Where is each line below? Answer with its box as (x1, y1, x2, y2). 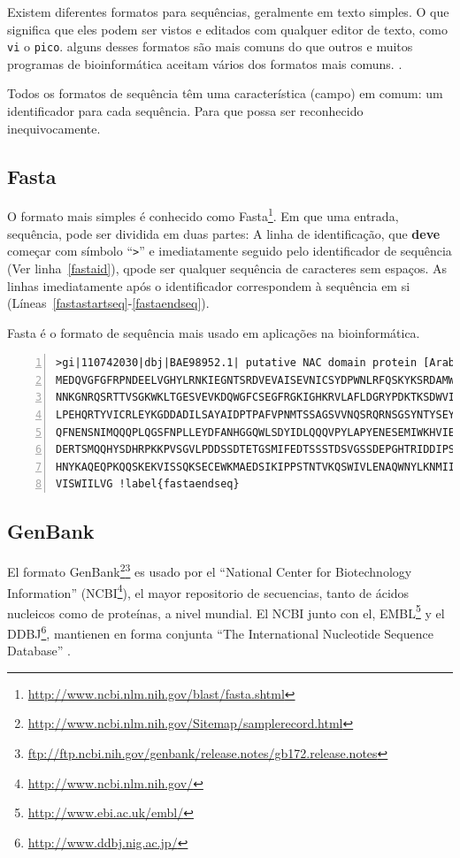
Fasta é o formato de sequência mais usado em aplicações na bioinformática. (7, 323, 420, 341)
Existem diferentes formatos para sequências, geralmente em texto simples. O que (7, 3, 449, 20)
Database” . (7, 641, 71, 660)
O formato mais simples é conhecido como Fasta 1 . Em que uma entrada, (7, 204, 399, 226)
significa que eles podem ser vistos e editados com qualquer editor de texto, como (7, 19, 448, 38)
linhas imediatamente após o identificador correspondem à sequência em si (7, 276, 410, 295)
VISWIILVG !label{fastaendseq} (56, 478, 240, 491)
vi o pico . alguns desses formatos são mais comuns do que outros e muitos (7, 37, 413, 56)
